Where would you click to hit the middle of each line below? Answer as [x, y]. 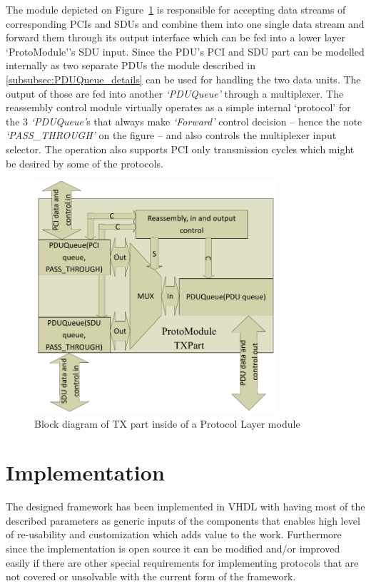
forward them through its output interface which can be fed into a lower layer [176, 37]
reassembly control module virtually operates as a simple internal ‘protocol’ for [178, 107]
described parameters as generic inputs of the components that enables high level [183, 520]
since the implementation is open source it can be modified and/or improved [173, 548]
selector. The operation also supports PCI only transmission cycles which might [180, 149]
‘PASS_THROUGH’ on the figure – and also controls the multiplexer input [171, 135]
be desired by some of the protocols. [85, 163]
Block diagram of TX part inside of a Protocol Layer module [167, 423]
